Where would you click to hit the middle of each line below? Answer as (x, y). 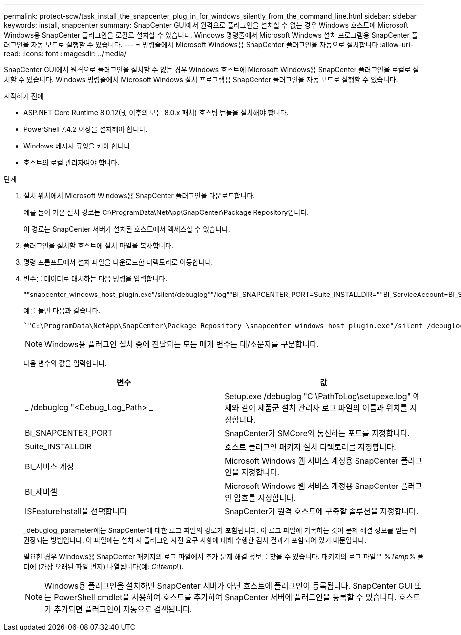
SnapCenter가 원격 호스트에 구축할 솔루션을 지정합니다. (322, 511)
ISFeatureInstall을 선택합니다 (76, 511)
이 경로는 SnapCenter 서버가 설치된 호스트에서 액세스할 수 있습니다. (127, 229)
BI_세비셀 (41, 492)
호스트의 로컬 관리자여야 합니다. (72, 162)
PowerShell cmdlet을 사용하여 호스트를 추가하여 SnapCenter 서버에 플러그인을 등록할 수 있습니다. (225, 597)
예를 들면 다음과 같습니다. (62, 310)
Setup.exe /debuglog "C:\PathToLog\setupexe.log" (318, 396)
